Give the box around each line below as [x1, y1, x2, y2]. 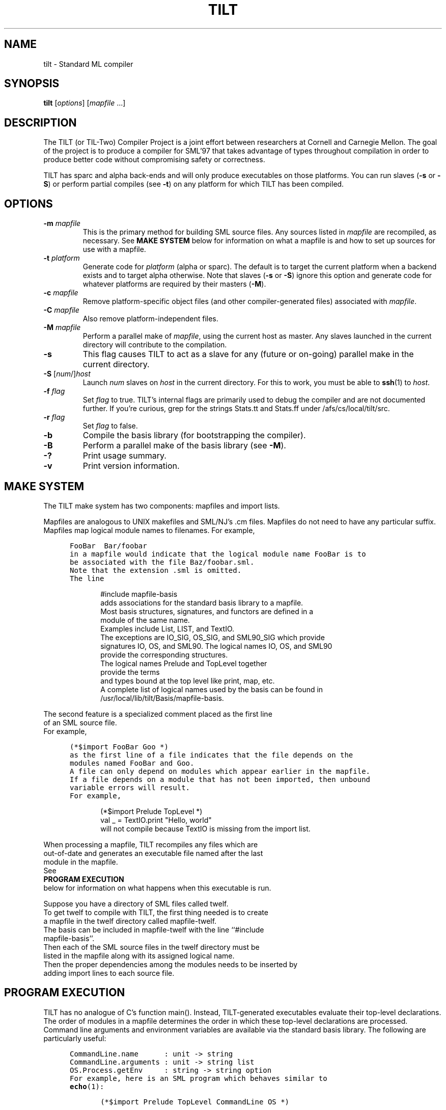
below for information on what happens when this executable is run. [43, 883, 271, 892]
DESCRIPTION [4, 116, 77, 129]
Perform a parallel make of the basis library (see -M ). [82, 440, 286, 451]
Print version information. [82, 461, 180, 471]
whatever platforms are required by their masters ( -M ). [82, 280, 266, 289]
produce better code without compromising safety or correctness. [43, 155, 265, 164]
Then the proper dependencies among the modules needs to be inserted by [43, 960, 298, 969]
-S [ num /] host [43, 369, 91, 379]
